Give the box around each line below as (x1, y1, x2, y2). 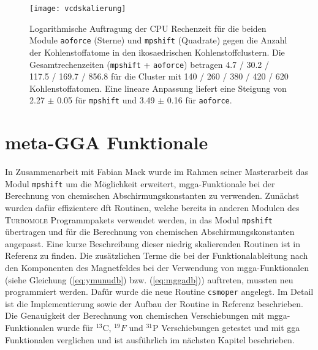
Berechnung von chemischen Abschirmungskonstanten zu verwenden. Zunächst (5, 189, 300, 202)
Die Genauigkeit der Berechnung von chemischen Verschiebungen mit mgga (5, 309, 287, 322)
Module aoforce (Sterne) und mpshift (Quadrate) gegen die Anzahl (29, 34, 287, 47)
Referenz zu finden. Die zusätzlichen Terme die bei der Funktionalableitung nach (5, 249, 308, 262)
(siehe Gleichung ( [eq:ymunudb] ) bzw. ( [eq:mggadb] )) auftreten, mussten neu (5, 273, 293, 286)
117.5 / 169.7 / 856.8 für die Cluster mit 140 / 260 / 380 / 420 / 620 (29, 70, 289, 83)
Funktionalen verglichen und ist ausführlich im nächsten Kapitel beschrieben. (5, 333, 295, 346)
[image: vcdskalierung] (29, 4, 126, 13)
